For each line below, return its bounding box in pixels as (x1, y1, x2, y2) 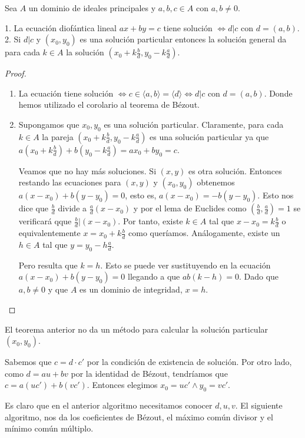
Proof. (5, 67, 26, 79)
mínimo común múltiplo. (5, 422, 94, 434)
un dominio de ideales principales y (28, 2, 156, 14)
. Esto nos (257, 189, 294, 201)
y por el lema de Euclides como (133, 202, 247, 214)
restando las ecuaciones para (18, 176, 121, 188)
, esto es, (125, 189, 157, 201)
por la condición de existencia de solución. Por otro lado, (87, 356, 292, 368)
